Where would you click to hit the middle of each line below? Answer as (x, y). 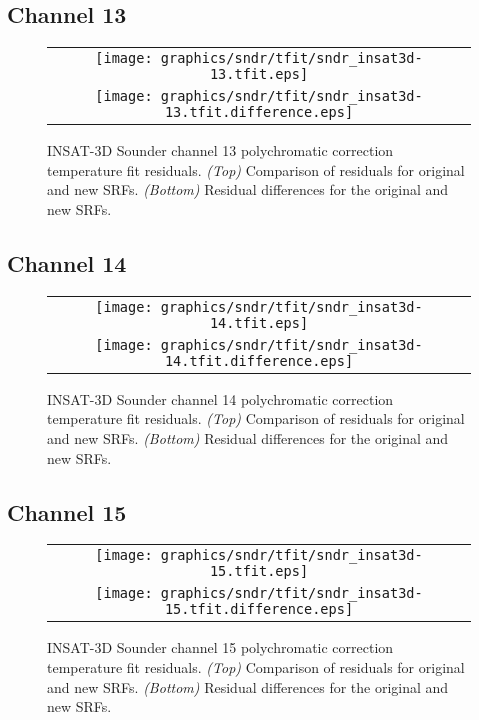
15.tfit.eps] (259, 571)
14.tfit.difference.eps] (259, 360)
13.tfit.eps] (259, 74)
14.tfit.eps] (259, 322)
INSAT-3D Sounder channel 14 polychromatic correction (220, 398)
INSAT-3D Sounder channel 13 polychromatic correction (220, 150)
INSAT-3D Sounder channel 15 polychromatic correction (220, 647)
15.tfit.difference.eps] (259, 609)
